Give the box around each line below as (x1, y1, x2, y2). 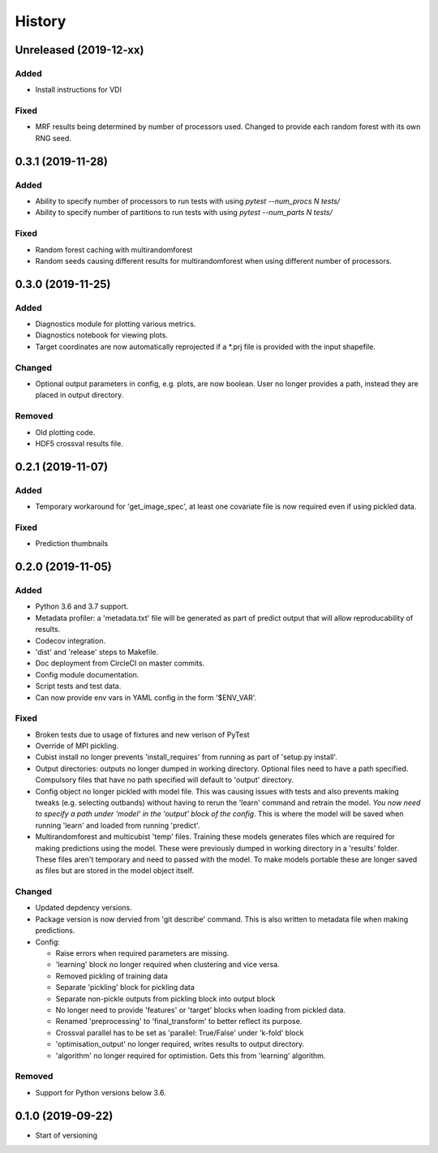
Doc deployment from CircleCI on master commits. (35, 658, 205, 669)
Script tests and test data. (35, 682, 122, 691)
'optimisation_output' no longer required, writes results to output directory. (55, 1039, 305, 1049)
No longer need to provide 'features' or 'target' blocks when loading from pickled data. (55, 1005, 346, 1014)
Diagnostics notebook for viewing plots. (35, 330, 168, 340)
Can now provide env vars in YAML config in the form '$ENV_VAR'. (35, 692, 257, 702)
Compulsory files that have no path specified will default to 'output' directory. (35, 775, 294, 785)
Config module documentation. (35, 669, 140, 679)
